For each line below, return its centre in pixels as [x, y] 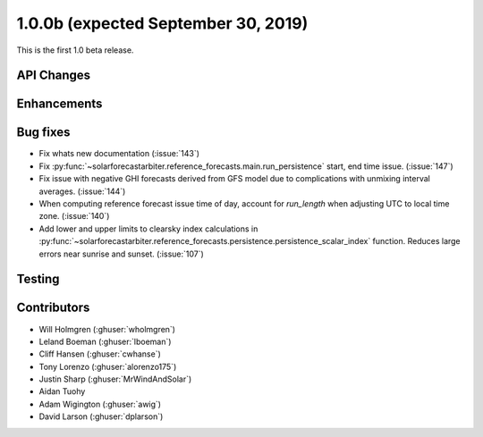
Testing [38, 279]
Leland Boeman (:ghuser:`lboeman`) [105, 341]
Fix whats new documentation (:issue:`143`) [119, 154]
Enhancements [59, 104]
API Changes [54, 76]
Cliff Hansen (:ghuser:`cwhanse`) [100, 354]
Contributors [53, 308]
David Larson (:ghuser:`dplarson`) [101, 416]
